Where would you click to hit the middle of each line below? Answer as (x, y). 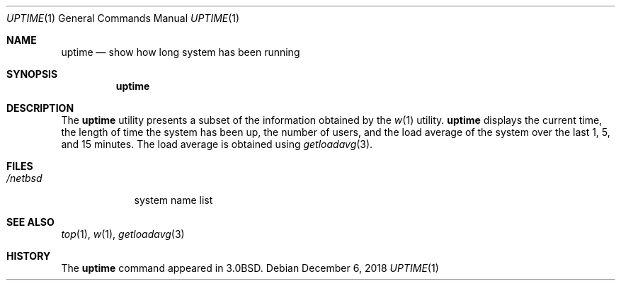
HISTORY (29, 256)
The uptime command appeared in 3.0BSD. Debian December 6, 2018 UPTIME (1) (250, 268)
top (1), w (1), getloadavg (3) (123, 234)
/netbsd (24, 178)
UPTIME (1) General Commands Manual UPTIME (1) (123, 18)
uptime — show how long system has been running (181, 52)
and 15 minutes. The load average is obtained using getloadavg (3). (217, 144)
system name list (173, 200)
